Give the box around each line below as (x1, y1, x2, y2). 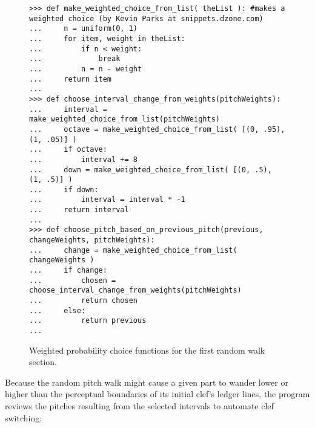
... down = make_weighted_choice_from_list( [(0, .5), (29, 165, 272, 174)
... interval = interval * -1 (29, 195, 185, 204)
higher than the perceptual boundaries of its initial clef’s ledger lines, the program (5, 387, 310, 400)
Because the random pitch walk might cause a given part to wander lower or (5, 375, 288, 388)
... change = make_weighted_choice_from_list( (29, 245, 237, 255)
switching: (5, 411, 42, 424)
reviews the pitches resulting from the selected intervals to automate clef (5, 400, 274, 412)
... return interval (29, 206, 129, 215)
